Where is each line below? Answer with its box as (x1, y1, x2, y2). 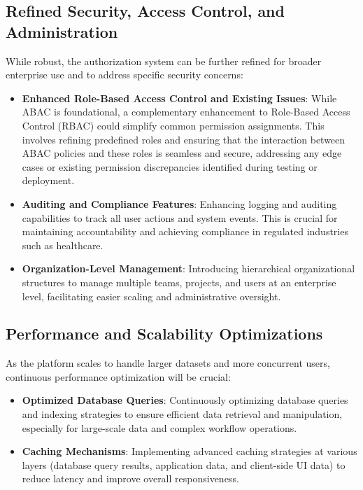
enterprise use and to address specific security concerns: (6, 67, 243, 82)
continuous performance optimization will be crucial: (6, 369, 231, 384)
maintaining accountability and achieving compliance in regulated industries (22, 224, 348, 239)
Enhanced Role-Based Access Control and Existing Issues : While (22, 90, 337, 105)
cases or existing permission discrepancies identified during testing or (22, 159, 318, 174)
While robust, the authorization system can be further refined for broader (6, 53, 322, 68)
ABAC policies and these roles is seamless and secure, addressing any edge (22, 146, 342, 160)
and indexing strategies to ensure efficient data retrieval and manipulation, (22, 407, 343, 421)
